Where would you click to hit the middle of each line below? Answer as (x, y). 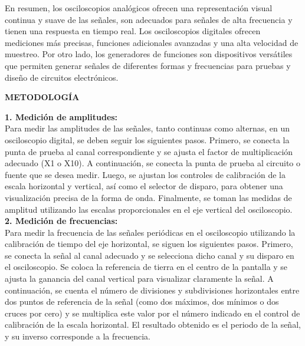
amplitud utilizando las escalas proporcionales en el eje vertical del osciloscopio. (149, 209)
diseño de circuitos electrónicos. (62, 77)
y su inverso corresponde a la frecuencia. (78, 336)
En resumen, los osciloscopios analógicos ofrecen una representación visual (139, 8)
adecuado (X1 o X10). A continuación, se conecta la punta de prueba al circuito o (153, 163)
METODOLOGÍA (42, 97)
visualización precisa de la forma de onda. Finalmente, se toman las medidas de (148, 197)
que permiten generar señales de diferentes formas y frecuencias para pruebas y (148, 65)
